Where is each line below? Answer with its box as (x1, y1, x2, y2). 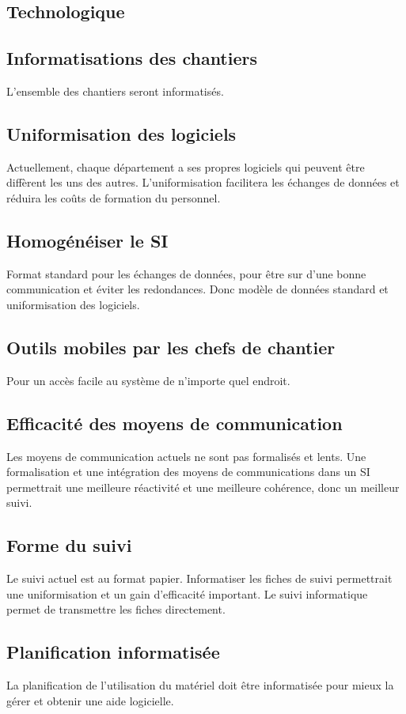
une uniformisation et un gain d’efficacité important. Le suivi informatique (6, 585, 368, 602)
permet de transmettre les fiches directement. (6, 601, 226, 618)
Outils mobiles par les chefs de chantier (6, 334, 336, 359)
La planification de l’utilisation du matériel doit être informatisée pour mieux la (6, 677, 394, 693)
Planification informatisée (6, 640, 220, 664)
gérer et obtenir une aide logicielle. (6, 692, 174, 708)
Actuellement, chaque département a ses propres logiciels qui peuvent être (6, 158, 365, 175)
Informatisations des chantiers (6, 46, 258, 70)
